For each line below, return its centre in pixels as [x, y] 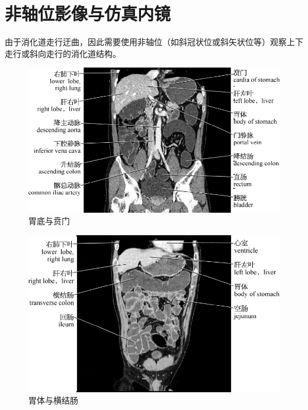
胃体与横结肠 [53, 400]
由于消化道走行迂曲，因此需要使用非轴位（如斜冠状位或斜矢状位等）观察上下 [154, 42]
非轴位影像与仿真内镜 [88, 13]
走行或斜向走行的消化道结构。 [63, 53]
